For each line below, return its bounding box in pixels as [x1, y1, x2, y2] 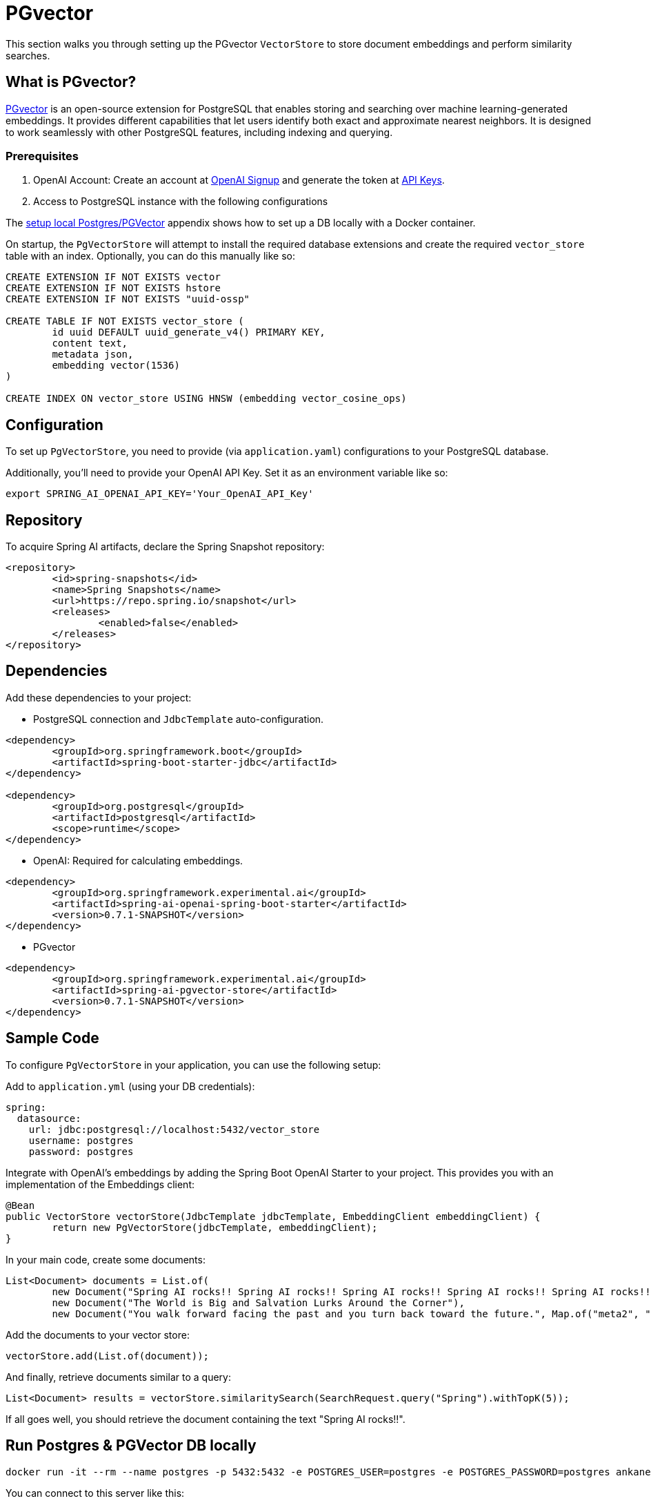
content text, [52, 338, 128, 349]
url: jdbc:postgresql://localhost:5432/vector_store [28, 1123, 320, 1135]
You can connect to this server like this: [6, 1486, 185, 1499]
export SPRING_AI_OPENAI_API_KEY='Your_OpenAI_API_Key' [6, 488, 314, 500]
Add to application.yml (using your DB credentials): [6, 1080, 255, 1092]
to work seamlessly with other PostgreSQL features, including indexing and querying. [6, 126, 393, 138]
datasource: [17, 1112, 81, 1124]
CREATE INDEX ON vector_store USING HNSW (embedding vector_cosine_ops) [6, 393, 407, 405]
